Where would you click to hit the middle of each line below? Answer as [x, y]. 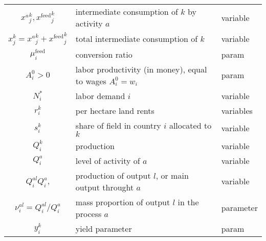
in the [188, 202]
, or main [172, 175]
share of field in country [118, 125]
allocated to [190, 125]
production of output [113, 175]
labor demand [100, 95]
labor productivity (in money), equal [141, 69]
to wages [91, 81]
